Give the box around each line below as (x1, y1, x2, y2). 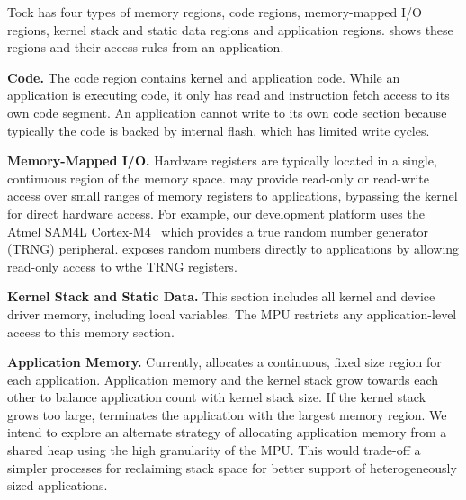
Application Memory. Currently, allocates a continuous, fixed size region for (7, 353, 442, 371)
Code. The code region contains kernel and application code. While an (7, 67, 400, 86)
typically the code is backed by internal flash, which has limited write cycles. (7, 121, 430, 139)
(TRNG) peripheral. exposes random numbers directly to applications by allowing (7, 239, 460, 258)
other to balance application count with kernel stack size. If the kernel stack (7, 388, 426, 406)
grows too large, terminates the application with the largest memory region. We (7, 405, 447, 424)
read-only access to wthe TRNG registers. (7, 256, 237, 275)
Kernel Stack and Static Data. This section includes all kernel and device (7, 287, 435, 306)
